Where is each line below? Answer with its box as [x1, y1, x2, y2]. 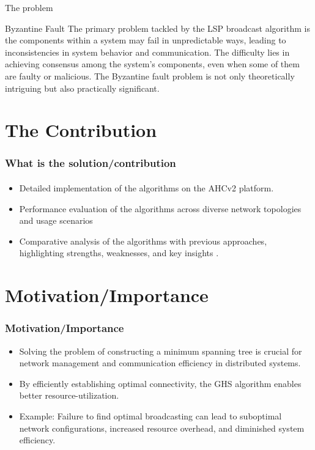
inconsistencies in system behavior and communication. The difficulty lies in [5, 45, 290, 58]
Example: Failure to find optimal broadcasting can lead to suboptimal [19, 409, 282, 422]
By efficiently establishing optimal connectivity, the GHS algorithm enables [19, 377, 302, 389]
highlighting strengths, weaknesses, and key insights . [19, 246, 219, 259]
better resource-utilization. [19, 389, 119, 402]
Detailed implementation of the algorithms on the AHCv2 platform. [19, 181, 274, 194]
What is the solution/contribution [5, 155, 176, 171]
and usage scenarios [19, 214, 93, 227]
